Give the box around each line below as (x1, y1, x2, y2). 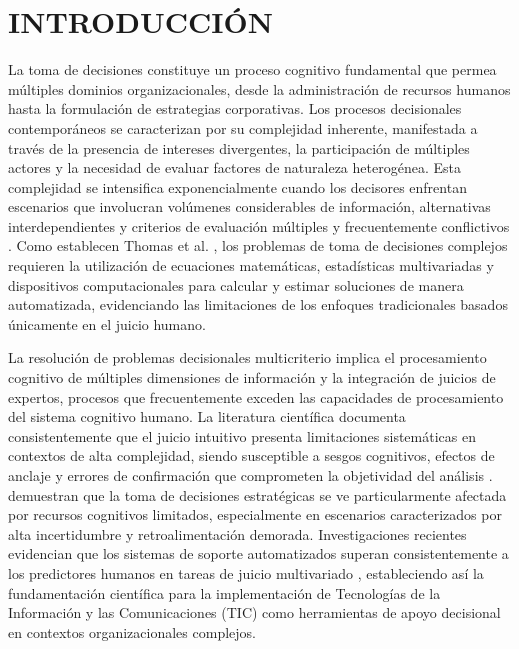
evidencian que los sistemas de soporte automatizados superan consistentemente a (8, 543, 509, 564)
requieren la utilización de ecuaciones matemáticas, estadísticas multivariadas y (8, 255, 494, 276)
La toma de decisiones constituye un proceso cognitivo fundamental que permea (8, 59, 497, 80)
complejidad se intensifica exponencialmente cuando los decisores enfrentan (8, 176, 467, 197)
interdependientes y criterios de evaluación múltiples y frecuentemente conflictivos (8, 215, 510, 236)
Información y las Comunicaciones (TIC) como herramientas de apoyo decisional (8, 602, 501, 623)
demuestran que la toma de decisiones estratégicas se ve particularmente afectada (8, 484, 507, 505)
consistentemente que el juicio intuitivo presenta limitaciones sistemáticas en (8, 425, 476, 446)
